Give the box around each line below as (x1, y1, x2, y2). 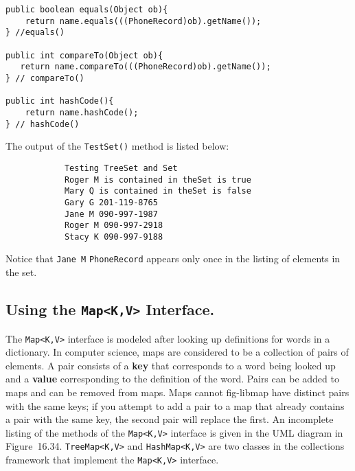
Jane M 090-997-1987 (64, 209, 158, 219)
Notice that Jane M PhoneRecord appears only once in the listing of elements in (5, 251, 341, 266)
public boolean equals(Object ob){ (5, 5, 168, 14)
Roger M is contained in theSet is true (64, 174, 251, 185)
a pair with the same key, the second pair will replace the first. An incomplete (5, 412, 334, 426)
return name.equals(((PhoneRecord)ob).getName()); (25, 16, 262, 26)
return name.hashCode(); (25, 107, 139, 117)
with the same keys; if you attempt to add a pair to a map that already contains (5, 398, 345, 413)
